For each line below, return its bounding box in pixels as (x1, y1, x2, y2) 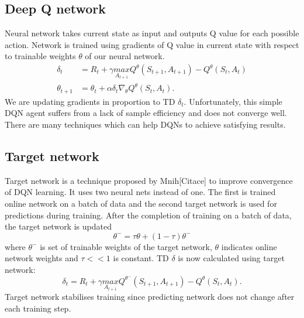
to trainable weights (5, 50, 76, 62)
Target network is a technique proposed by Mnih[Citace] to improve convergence (5, 174, 293, 186)
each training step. (5, 302, 71, 314)
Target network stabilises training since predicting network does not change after (5, 290, 295, 303)
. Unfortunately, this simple (184, 95, 282, 107)
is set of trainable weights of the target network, (40, 240, 212, 252)
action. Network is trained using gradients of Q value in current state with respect (5, 38, 299, 50)
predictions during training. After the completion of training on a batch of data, (5, 208, 292, 221)
